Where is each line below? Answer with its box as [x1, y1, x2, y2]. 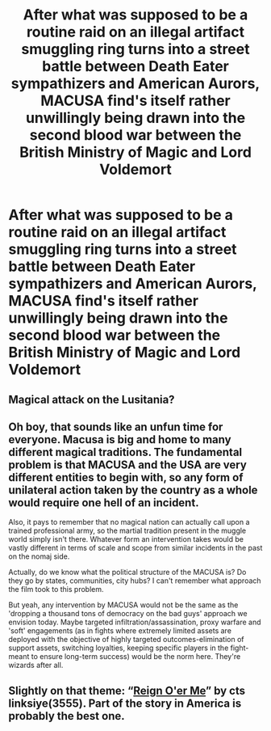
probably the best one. [8, 709, 125, 723]
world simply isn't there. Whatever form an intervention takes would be [8, 535, 244, 544]
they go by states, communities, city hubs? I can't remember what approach [8, 576, 261, 585]
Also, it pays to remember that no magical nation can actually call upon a [8, 518, 250, 527]
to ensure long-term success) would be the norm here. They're [31, 652, 241, 661]
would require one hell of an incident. [8, 496, 199, 509]
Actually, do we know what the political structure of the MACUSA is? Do [8, 568, 247, 577]
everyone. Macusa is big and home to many [8, 433, 231, 446]
